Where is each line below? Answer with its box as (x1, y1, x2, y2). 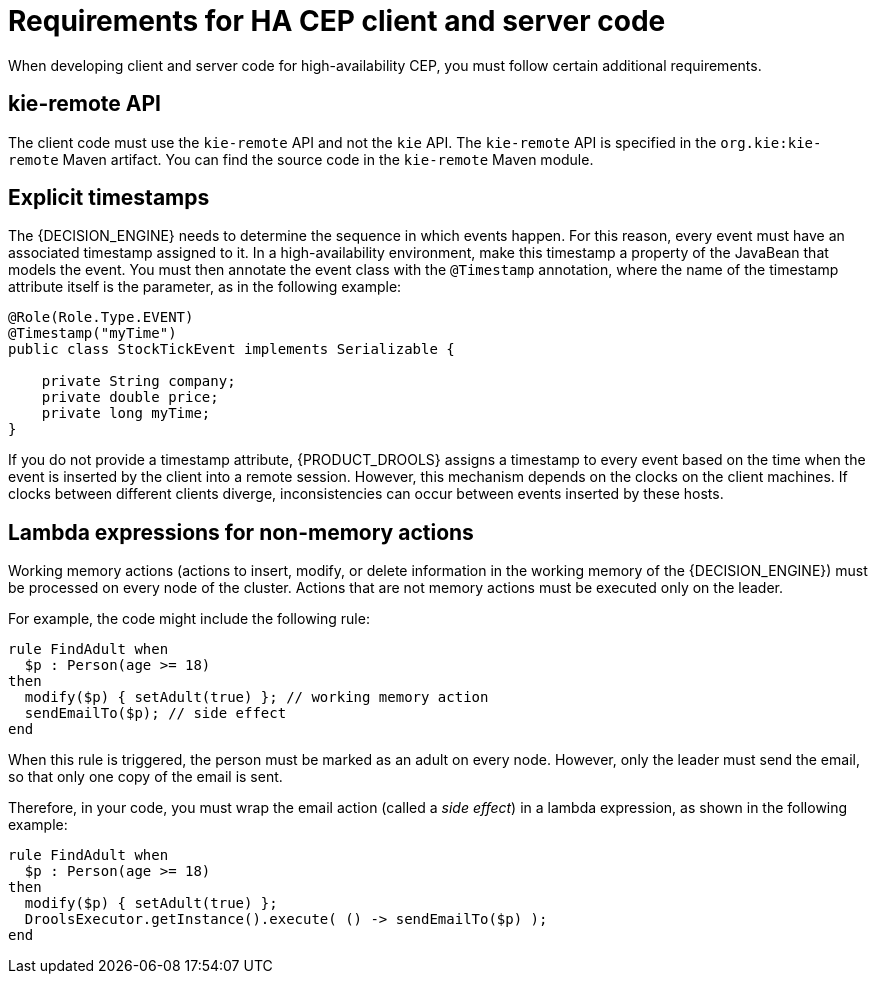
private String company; (41, 373, 236, 390)
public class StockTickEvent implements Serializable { (8, 341, 455, 358)
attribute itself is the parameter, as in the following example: (8, 278, 402, 296)
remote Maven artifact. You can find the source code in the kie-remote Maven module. (8, 150, 594, 168)
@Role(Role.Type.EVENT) (8, 309, 194, 326)
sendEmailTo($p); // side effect (24, 705, 287, 722)
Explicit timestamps (8, 185, 210, 211)
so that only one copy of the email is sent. (8, 768, 283, 786)
